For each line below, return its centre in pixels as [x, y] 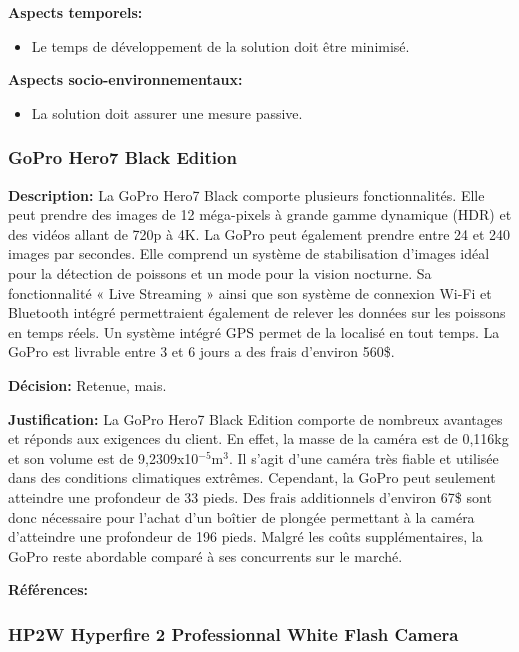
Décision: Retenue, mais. [87, 384]
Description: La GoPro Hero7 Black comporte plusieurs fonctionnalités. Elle [246, 194]
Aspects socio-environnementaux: [125, 79]
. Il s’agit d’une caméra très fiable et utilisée [363, 457]
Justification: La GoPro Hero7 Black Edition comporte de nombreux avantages [255, 418]
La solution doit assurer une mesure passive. [167, 112]
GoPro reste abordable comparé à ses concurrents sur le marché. [205, 555]
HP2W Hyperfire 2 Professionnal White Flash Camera [233, 633]
